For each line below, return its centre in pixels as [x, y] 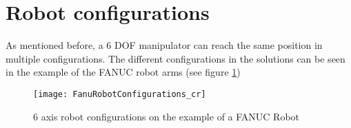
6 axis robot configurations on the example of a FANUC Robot [167, 116]
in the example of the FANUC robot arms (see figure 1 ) [123, 72]
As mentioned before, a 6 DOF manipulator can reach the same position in [164, 45]
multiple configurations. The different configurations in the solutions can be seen [175, 58]
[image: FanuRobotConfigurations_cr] [120, 94]
